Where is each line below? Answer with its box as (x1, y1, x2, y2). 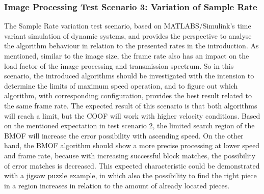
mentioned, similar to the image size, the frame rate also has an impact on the (4, 50, 249, 61)
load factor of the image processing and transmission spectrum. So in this (4, 60, 234, 71)
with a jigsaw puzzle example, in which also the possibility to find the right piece (4, 170, 257, 181)
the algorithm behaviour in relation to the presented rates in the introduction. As (4, 40, 259, 51)
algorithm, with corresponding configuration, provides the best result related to (4, 90, 252, 101)
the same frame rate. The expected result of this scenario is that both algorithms (4, 100, 257, 110)
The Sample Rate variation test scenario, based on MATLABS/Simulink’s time (4, 20, 251, 31)
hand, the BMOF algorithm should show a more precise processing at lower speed (4, 140, 260, 151)
